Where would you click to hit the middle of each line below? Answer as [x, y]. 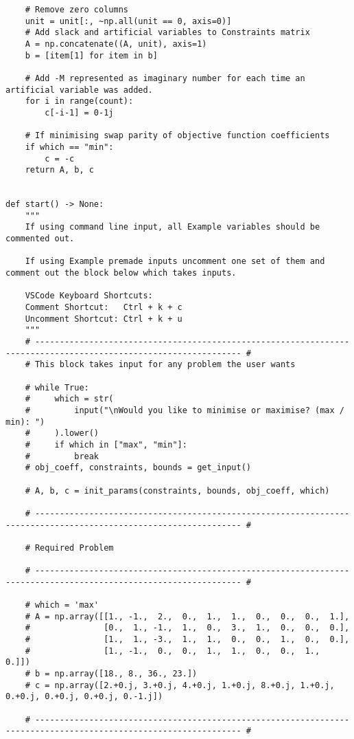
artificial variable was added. [79, 90]
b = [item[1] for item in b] [91, 55]
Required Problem [74, 548]
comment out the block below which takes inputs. [121, 273]
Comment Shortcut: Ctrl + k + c [104, 308]
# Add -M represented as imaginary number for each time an [165, 78]
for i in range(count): [79, 101]
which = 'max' [67, 605]
